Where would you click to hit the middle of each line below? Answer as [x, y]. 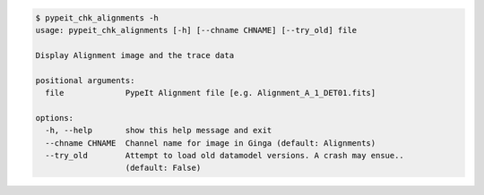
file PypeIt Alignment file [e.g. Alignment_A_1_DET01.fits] [211, 93]
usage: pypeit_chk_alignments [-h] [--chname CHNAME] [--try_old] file [196, 30]
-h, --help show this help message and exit [159, 131]
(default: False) [163, 168]
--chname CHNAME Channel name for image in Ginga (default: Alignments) [211, 143]
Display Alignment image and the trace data [135, 55]
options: [55, 118]
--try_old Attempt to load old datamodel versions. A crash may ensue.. [225, 155]
